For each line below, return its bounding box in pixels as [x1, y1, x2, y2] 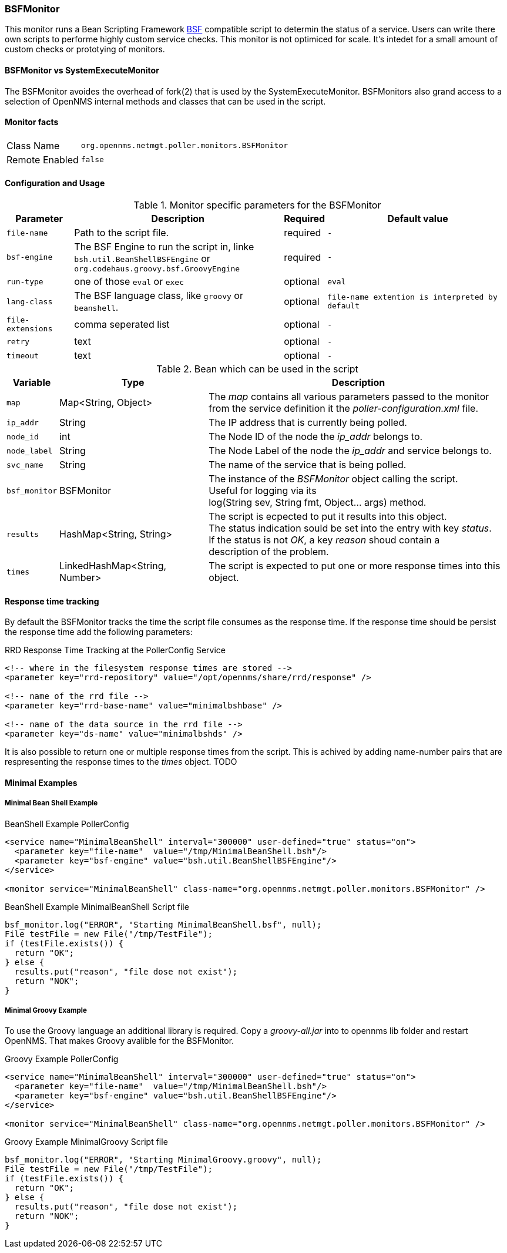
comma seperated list [74, 318, 170, 331]
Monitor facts [5, 117, 59, 127]
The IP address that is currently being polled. [209, 416, 407, 429]
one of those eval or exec [74, 276, 184, 288]
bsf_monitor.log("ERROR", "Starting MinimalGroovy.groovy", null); [5, 1155, 322, 1165]
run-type [6, 277, 43, 286]
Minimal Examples [5, 777, 78, 788]
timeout [6, 351, 39, 360]
